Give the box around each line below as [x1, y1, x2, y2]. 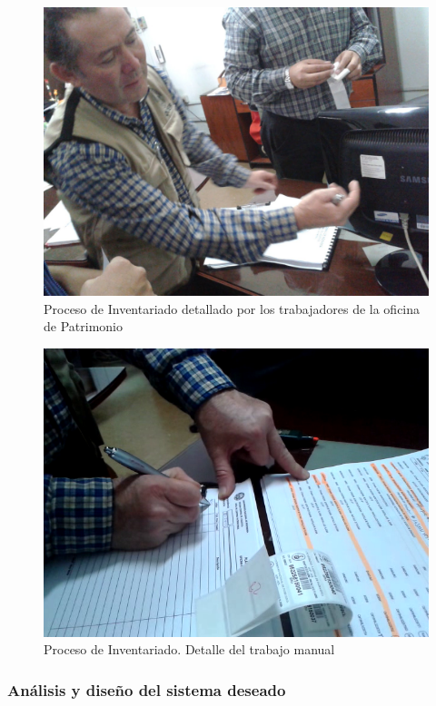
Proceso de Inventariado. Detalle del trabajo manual [44, 640, 335, 659]
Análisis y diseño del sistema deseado [7, 678, 286, 701]
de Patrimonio [44, 317, 123, 336]
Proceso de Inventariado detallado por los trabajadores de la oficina [44, 299, 421, 318]
